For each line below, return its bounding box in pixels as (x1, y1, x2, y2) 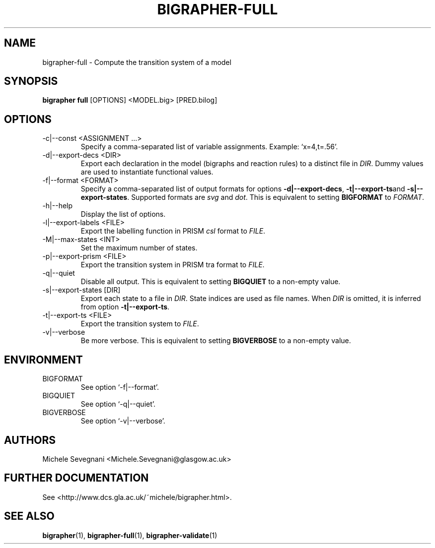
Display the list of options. (80, 210, 166, 219)
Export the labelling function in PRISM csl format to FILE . (80, 227, 266, 236)
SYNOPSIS (4, 75, 58, 88)
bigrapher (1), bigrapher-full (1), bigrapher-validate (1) (42, 531, 217, 540)
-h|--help (42, 201, 73, 210)
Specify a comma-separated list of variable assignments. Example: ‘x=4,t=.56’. (80, 142, 338, 151)
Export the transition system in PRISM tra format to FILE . (80, 260, 265, 269)
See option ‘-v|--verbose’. (80, 417, 165, 426)
